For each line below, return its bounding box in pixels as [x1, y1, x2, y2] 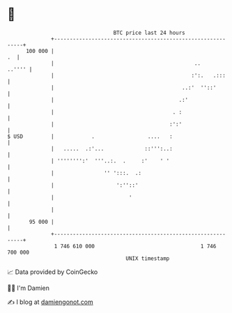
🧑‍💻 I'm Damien [7, 284, 50, 292]
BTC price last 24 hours [113, 29, 186, 36]
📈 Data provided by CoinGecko [7, 268, 98, 276]
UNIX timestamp [125, 254, 170, 262]
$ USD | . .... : [7, 132, 173, 140]
